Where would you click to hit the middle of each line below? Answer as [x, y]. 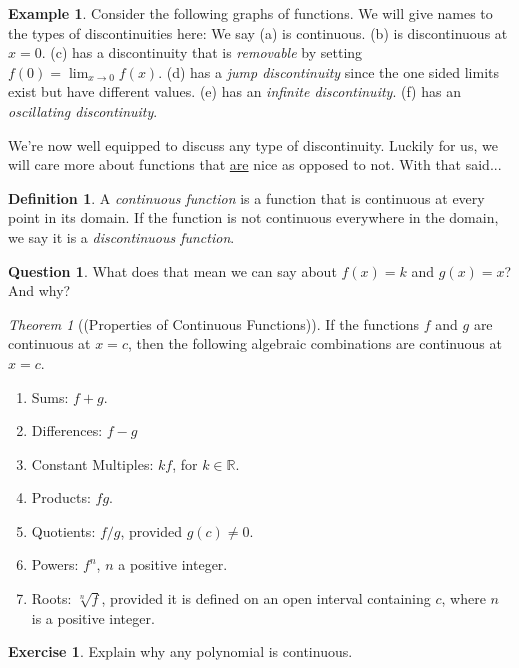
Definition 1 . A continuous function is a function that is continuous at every [246, 197]
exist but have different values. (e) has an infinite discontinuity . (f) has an [234, 91]
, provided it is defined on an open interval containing [266, 598]
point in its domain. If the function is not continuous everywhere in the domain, [253, 217]
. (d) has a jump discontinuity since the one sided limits [329, 71]
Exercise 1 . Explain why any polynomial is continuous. [180, 651]
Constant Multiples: [92, 463]
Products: [61, 497]
